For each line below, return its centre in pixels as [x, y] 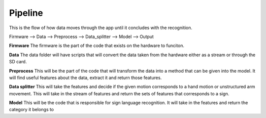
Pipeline [26, 13]
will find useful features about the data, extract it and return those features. [85, 78]
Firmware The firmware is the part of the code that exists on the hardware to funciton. [97, 46]
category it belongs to [32, 110]
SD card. [18, 62]
